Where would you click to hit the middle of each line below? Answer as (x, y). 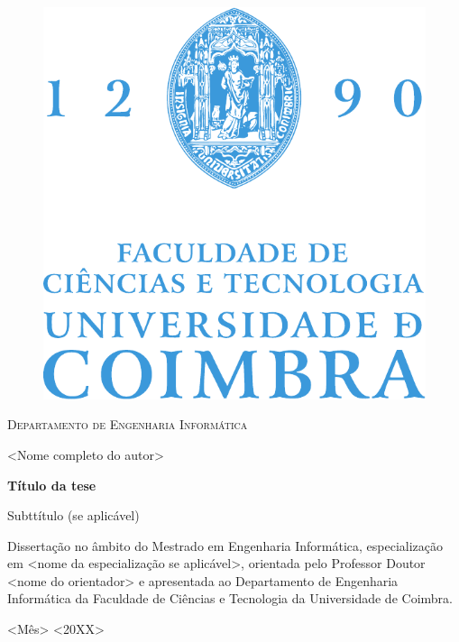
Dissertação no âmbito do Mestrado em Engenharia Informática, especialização (225, 545)
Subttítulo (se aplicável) (73, 515)
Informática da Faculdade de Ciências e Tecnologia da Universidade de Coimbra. (230, 598)
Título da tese (52, 485)
